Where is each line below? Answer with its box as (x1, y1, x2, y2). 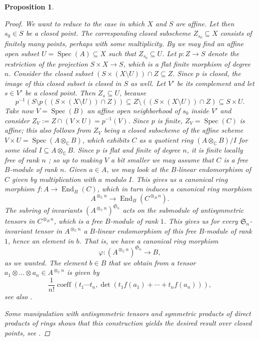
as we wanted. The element (4, 257, 87, 267)
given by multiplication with (12, 173, 96, 184)
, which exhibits (82, 134, 129, 145)
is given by (67, 267, 100, 277)
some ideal (4, 144, 36, 155)
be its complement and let (176, 78, 255, 88)
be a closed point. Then (25, 87, 96, 98)
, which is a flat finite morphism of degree (123, 58, 251, 69)
